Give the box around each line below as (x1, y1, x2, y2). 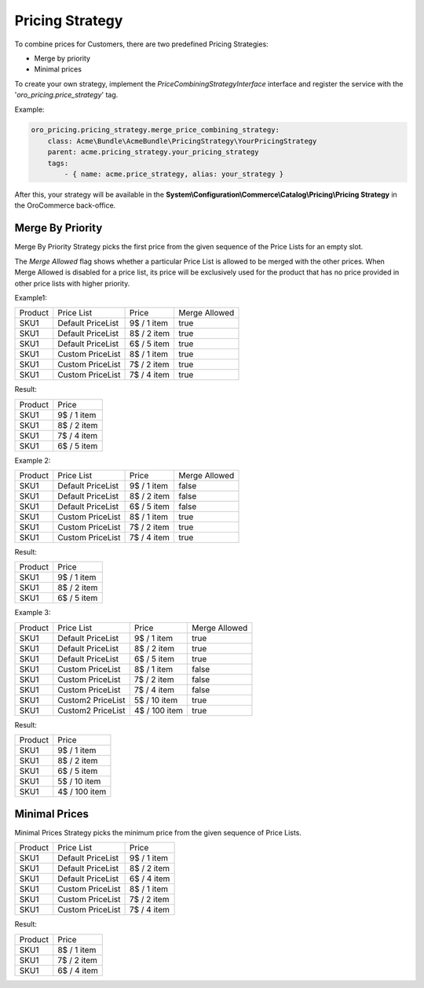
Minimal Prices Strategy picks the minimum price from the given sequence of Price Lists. (14, 828, 302, 837)
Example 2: (14, 455, 51, 465)
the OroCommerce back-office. (14, 201, 116, 210)
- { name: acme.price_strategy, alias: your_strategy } (64, 170, 284, 179)
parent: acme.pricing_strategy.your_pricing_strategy (47, 148, 259, 157)
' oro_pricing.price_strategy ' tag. (14, 90, 119, 100)
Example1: (14, 293, 47, 302)
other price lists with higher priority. (14, 278, 130, 288)
